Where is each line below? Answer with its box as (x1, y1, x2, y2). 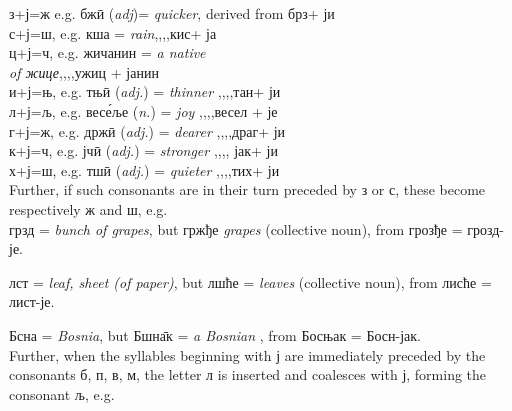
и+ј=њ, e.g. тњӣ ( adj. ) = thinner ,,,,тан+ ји (9, 81, 281, 102)
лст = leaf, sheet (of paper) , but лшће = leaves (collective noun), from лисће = (9, 271, 492, 292)
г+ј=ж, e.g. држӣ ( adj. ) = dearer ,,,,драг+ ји (9, 120, 286, 141)
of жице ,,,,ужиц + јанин (9, 61, 159, 82)
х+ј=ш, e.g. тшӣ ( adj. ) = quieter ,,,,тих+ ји (9, 159, 280, 180)
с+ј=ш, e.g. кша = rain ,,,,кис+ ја (9, 22, 217, 43)
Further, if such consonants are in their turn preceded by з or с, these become (9, 179, 486, 200)
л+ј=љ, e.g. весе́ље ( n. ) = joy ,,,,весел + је (9, 100, 278, 121)
